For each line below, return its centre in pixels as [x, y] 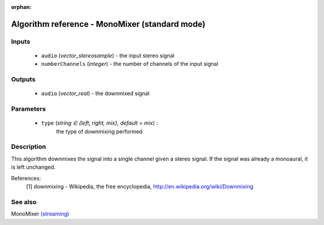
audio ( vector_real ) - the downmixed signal [95, 93]
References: [26, 178]
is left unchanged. [33, 167]
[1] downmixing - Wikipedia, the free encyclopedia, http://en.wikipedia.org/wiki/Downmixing [140, 186]
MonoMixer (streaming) [40, 214]
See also [24, 202]
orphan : [21, 7]
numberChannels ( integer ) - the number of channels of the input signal [130, 64]
